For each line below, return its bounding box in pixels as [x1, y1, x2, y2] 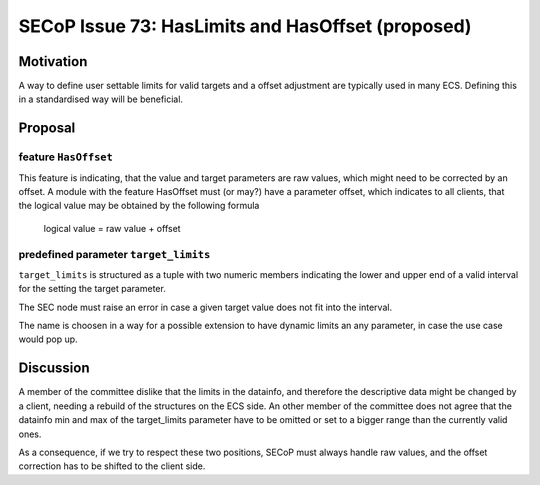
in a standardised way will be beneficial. [18, 93, 184, 105]
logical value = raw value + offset [43, 222, 181, 234]
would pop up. [18, 333, 79, 345]
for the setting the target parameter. [18, 283, 167, 295]
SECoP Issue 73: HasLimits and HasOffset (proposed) [18, 15, 472, 37]
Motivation [18, 53, 88, 70]
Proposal [18, 120, 76, 137]
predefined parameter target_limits [18, 247, 211, 261]
